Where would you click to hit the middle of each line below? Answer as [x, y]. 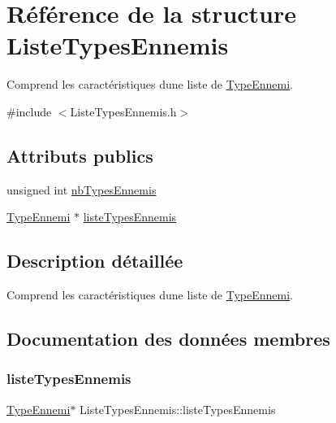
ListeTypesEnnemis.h [123, 111]
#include [29, 111]
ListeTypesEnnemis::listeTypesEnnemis [178, 409]
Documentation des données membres [168, 339]
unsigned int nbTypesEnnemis [82, 189]
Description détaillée [95, 261]
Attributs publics [80, 155]
